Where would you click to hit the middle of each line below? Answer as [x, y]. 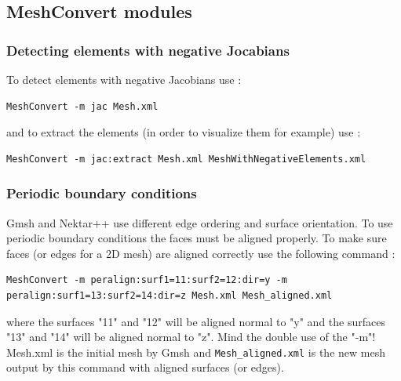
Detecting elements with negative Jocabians [148, 50]
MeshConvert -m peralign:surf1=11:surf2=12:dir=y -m [147, 280]
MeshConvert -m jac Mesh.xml [82, 106]
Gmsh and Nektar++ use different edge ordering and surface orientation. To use [200, 222]
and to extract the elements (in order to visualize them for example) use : [184, 132]
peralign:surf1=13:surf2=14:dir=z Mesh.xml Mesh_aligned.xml [170, 295]
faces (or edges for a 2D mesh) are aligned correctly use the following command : [201, 253]
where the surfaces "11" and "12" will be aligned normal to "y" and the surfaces [196, 321]
